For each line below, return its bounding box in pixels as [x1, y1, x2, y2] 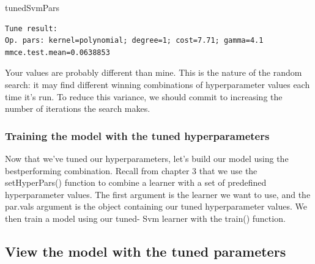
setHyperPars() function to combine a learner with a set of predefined [5, 176, 267, 189]
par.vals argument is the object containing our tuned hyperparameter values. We [5, 200, 307, 213]
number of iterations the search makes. [5, 102, 150, 115]
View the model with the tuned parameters [5, 241, 286, 260]
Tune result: [5, 24, 57, 33]
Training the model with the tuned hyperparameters [5, 128, 270, 143]
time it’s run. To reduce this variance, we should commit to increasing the [5, 90, 283, 103]
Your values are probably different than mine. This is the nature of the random [5, 66, 302, 79]
